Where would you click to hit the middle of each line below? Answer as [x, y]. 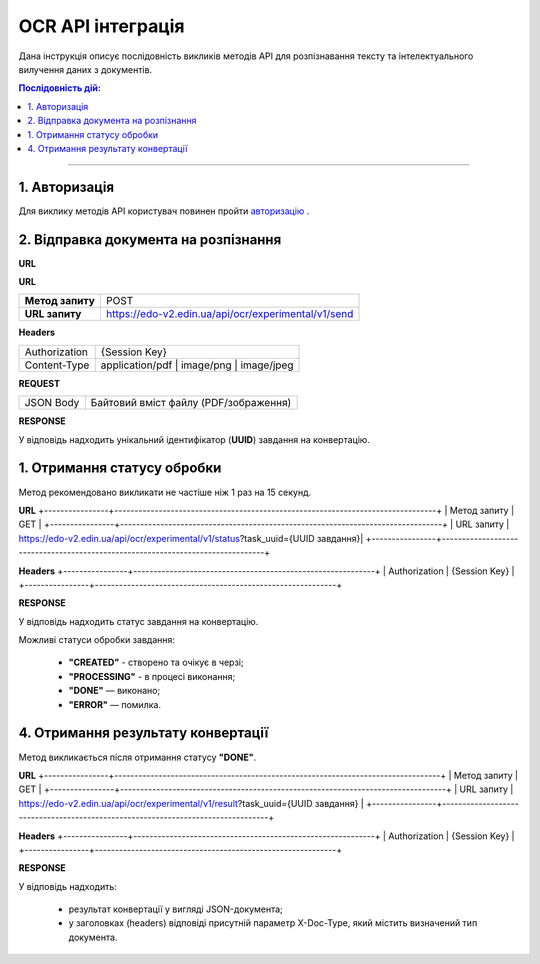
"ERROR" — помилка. [115, 704]
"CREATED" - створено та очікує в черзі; [156, 662]
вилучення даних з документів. [85, 69]
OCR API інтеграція [101, 26]
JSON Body [52, 403]
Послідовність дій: [60, 88]
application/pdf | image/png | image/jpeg [197, 365]
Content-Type [57, 365]
